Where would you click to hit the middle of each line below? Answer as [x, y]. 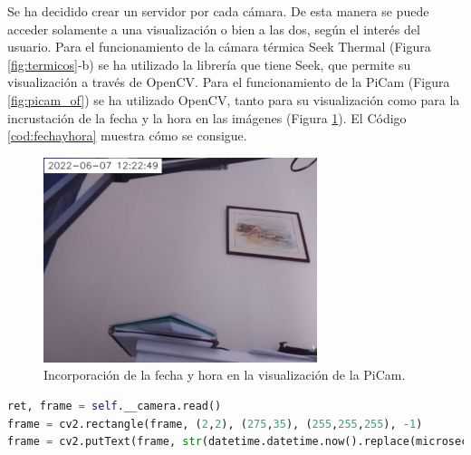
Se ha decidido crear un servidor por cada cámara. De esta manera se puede [218, 11]
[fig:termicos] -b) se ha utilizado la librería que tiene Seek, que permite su [209, 64]
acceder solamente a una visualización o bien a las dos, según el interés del [214, 29]
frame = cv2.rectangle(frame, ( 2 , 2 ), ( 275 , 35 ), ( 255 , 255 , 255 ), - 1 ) [215, 424]
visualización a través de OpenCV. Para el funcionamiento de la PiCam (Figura [229, 82]
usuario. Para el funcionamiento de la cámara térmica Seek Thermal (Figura [219, 47]
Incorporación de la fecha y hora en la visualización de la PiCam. [225, 375]
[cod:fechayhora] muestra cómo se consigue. [127, 136]
